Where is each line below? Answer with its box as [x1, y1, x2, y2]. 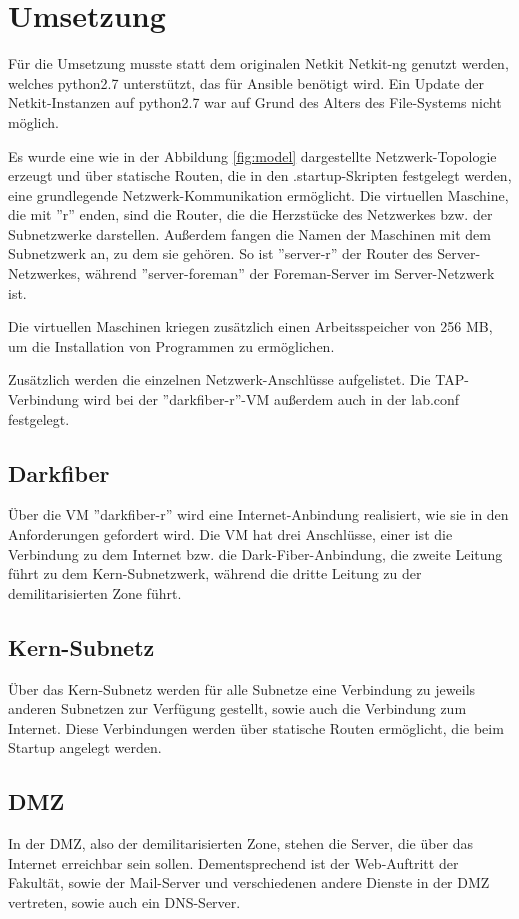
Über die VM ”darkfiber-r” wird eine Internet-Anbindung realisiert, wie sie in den [8, 504, 509, 525]
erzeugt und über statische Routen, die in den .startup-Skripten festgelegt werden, [8, 165, 512, 186]
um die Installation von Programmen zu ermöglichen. [8, 335, 335, 356]
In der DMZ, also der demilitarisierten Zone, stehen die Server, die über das [8, 833, 474, 854]
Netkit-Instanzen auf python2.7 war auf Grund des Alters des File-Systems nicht [8, 92, 502, 113]
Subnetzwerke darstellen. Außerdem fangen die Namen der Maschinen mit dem [8, 223, 491, 244]
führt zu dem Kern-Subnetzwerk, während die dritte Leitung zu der [8, 563, 422, 584]
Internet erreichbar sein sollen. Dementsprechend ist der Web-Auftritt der [8, 852, 459, 873]
